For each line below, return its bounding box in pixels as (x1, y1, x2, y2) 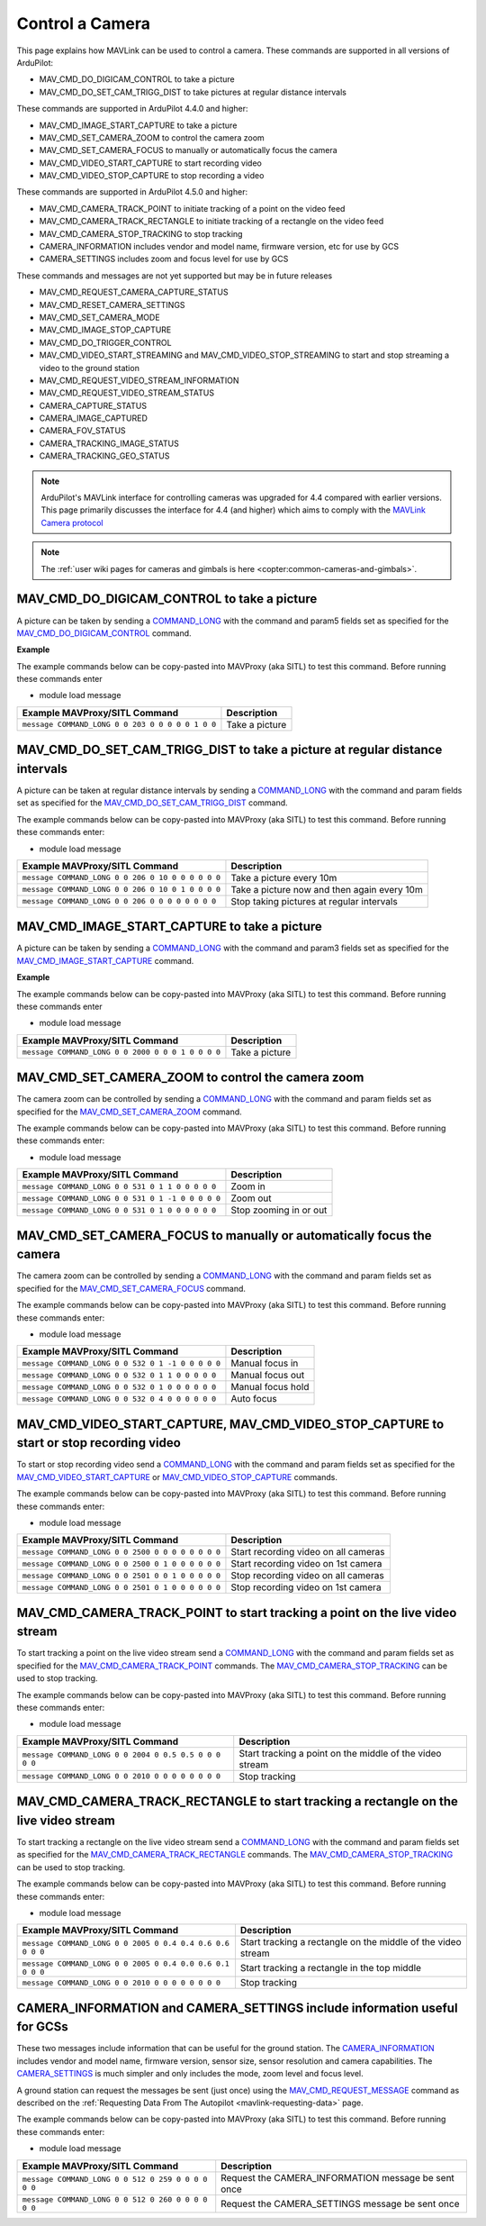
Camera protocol (40, 517, 103, 528)
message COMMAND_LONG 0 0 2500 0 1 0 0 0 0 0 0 (22, 1558, 220, 1568)
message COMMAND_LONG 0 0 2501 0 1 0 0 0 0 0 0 (22, 1582, 220, 1592)
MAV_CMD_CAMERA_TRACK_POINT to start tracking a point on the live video (16, 1604, 457, 1621)
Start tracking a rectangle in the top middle (239, 1962, 422, 1975)
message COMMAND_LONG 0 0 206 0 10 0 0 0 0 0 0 (22, 873, 220, 883)
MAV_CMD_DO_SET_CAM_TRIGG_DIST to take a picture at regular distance (16, 742, 443, 758)
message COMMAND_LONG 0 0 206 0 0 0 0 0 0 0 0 (22, 896, 217, 906)
